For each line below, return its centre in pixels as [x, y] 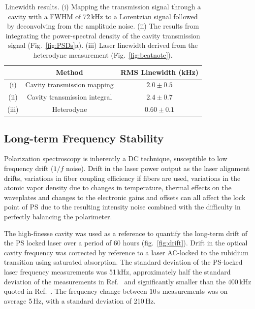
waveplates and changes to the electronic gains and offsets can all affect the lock [125, 197]
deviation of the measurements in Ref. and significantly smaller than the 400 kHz [128, 281]
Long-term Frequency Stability [84, 138]
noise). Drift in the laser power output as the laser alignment [158, 168]
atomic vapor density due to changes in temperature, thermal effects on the [118, 188]
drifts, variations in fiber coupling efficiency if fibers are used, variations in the [122, 178]
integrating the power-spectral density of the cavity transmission [103, 35]
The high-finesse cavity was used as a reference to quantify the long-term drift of [126, 233]
